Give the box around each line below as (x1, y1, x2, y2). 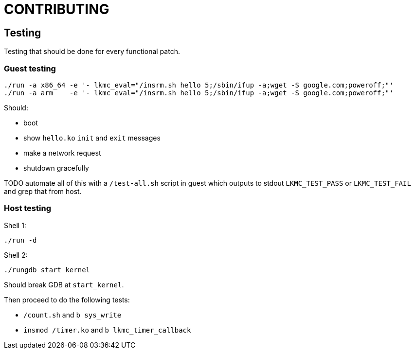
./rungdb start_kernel (4, 265, 90, 274)
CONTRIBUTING (4, 1, 109, 18)
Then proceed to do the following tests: (4, 295, 130, 304)
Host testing (4, 203, 51, 213)
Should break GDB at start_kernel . (4, 280, 124, 289)
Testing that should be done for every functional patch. (4, 47, 180, 56)
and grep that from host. (4, 187, 82, 195)
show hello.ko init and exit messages (23, 133, 161, 142)
